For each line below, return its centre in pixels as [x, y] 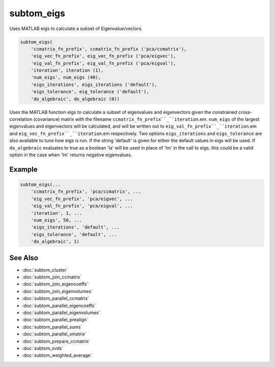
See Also [24, 258]
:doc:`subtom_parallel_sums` [52, 327]
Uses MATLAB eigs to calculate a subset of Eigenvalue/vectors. [76, 29]
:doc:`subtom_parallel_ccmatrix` [56, 298]
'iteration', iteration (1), [67, 70]
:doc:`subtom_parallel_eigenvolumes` [61, 313]
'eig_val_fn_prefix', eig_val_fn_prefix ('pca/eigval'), [103, 63]
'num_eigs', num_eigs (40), [66, 77]
